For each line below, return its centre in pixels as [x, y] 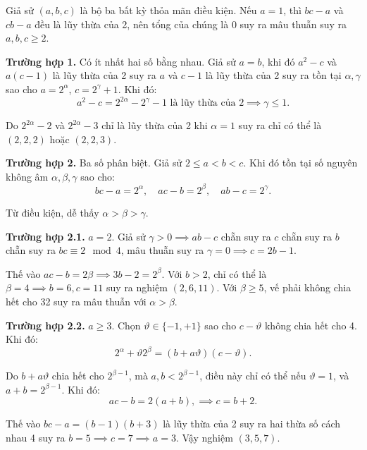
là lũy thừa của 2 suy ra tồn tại [273, 75]
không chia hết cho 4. [311, 325]
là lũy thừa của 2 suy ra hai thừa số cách [251, 424]
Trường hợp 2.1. [45, 236]
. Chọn [126, 325]
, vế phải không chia [307, 287]
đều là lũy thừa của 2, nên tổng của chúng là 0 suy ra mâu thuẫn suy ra [191, 24]
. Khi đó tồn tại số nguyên [300, 163]
